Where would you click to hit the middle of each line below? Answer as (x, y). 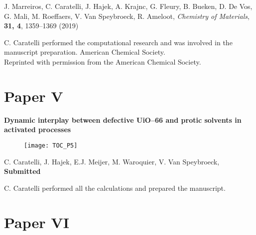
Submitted (22, 171)
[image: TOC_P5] (51, 145)
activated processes (38, 129)
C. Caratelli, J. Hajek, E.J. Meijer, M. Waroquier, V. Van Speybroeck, (112, 161)
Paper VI (37, 222)
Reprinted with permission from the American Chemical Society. (103, 61)
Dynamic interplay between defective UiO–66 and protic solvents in (123, 119)
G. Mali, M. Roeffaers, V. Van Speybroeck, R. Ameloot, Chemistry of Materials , (127, 16)
